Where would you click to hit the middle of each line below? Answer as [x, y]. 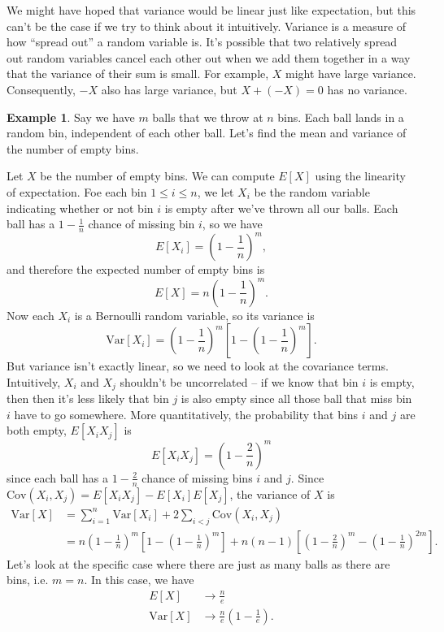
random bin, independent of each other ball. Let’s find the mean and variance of [207, 133]
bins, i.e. [28, 580]
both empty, [37, 430]
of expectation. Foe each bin [77, 191]
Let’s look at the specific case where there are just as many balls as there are [198, 563]
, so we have [232, 224]
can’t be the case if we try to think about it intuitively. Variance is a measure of [207, 26]
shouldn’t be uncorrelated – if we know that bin [239, 381]
